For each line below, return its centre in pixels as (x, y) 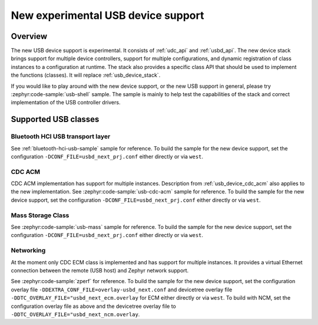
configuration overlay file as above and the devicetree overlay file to (94, 306)
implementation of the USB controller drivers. (66, 103)
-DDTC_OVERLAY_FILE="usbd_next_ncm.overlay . (75, 314)
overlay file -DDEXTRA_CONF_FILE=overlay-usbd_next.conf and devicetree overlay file (122, 290)
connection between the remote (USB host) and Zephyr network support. (100, 270)
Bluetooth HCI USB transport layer (61, 137)
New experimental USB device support (107, 15)
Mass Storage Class (40, 215)
